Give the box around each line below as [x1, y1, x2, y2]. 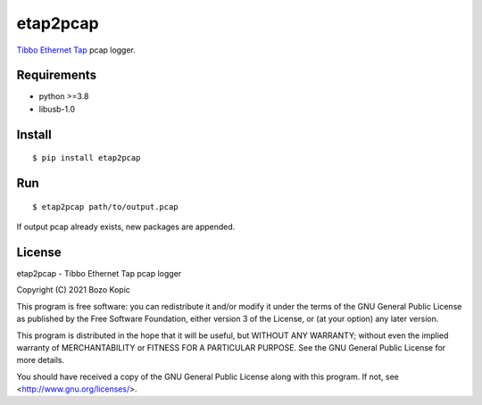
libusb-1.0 [38, 103, 76, 114]
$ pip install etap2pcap [32, 153, 141, 163]
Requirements [16, 68, 97, 83]
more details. [16, 355, 65, 366]
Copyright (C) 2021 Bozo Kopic [16, 285, 131, 295]
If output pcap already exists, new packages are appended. [16, 221, 236, 232]
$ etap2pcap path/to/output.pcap [32, 202, 179, 211]
